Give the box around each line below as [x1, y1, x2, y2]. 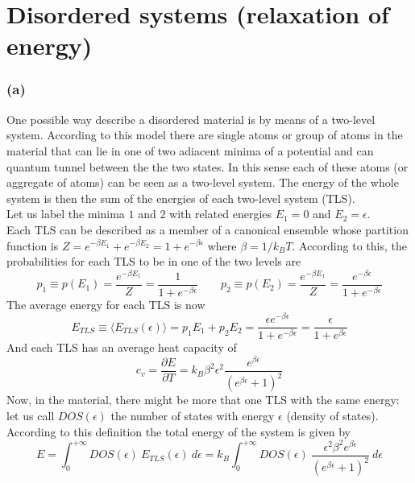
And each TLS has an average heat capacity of [6, 339, 237, 356]
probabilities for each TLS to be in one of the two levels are [6, 253, 301, 270]
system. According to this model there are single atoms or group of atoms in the [6, 126, 403, 143]
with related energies [169, 205, 272, 222]
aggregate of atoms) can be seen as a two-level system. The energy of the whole [6, 174, 399, 191]
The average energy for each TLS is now [6, 295, 205, 312]
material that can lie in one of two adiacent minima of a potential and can [6, 142, 374, 159]
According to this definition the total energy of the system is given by [6, 423, 351, 440]
